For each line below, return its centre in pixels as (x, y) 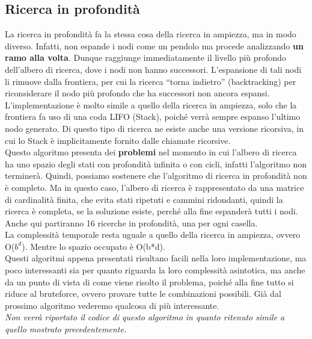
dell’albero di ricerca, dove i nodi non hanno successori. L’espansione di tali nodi (153, 69)
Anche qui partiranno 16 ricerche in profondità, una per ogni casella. (131, 222)
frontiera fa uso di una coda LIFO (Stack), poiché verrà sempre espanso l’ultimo (153, 117)
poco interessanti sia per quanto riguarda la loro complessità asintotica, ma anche (155, 270)
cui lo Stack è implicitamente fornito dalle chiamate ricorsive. (118, 140)
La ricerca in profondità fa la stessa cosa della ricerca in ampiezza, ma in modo (151, 34)
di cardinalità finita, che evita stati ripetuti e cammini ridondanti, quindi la (144, 199)
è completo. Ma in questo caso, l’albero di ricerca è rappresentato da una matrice (154, 187)
